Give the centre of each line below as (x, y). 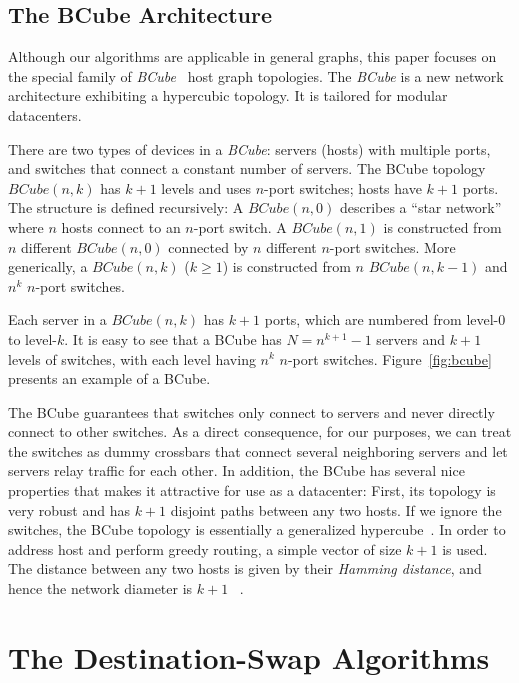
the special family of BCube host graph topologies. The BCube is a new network (256, 75)
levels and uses (206, 187)
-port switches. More (392, 246)
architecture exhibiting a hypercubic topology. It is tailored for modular (228, 95)
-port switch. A (240, 226)
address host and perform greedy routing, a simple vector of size (205, 548)
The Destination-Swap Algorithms (249, 656)
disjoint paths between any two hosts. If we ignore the (336, 509)
